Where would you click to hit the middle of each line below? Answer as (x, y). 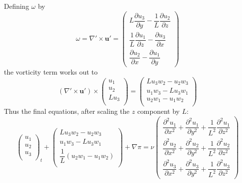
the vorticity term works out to (51, 71)
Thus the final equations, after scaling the (67, 111)
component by (158, 111)
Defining (17, 6)
